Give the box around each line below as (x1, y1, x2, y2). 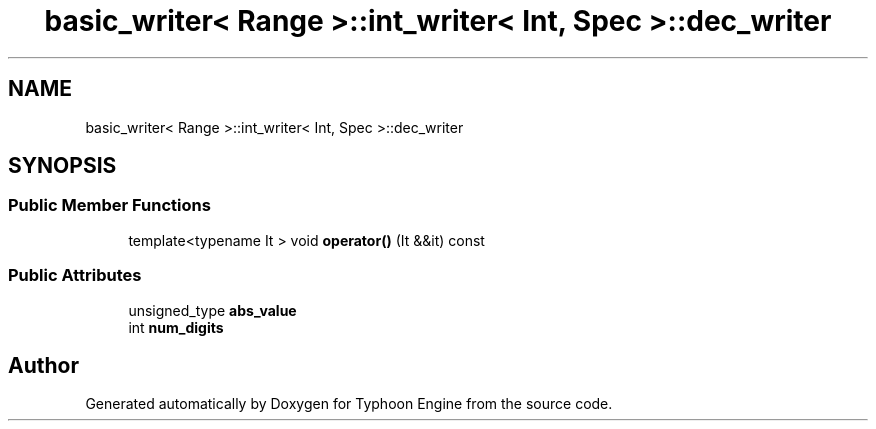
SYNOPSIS (8, 153, 117, 179)
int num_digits (128, 318, 224, 336)
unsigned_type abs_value (128, 301, 297, 319)
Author (8, 352, 79, 378)
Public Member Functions (8, 195, 211, 216)
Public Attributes (8, 265, 142, 286)
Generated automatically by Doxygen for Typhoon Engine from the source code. (85, 395, 613, 413)
